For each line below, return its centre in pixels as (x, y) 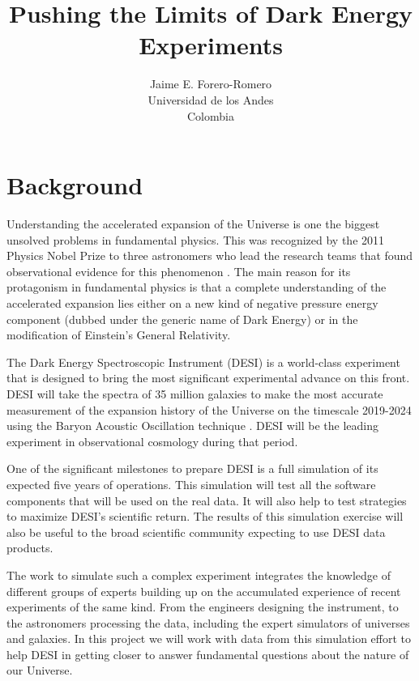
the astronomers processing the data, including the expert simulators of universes (208, 622)
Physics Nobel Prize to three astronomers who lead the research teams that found (210, 255)
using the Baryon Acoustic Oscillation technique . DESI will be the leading (192, 426)
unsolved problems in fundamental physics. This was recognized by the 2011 (196, 239)
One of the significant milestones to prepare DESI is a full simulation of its (192, 468)
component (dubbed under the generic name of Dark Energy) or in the (182, 319)
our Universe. (40, 670)
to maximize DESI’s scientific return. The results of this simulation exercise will (205, 516)
